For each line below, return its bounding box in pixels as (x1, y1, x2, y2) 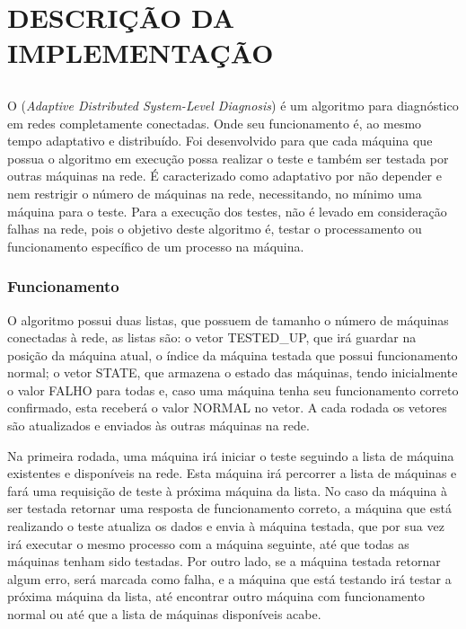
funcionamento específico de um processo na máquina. (7, 236, 304, 255)
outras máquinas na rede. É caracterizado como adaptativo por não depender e (7, 166, 442, 185)
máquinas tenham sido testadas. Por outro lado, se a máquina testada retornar (7, 552, 441, 571)
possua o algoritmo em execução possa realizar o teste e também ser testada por (7, 148, 449, 167)
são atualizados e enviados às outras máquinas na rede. (7, 416, 310, 435)
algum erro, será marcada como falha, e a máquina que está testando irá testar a (7, 569, 452, 588)
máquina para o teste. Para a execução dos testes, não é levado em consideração (7, 201, 447, 220)
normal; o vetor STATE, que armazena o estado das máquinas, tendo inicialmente (7, 363, 458, 382)
